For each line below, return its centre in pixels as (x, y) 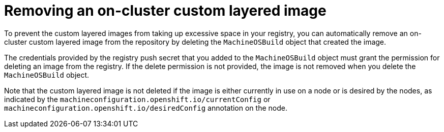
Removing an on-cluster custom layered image (165, 11)
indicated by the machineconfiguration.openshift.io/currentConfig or (137, 99)
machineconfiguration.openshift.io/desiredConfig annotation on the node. (146, 108)
